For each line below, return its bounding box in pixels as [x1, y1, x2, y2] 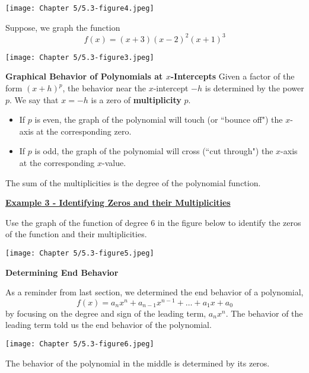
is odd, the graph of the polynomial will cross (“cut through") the [34, 145, 273, 157]
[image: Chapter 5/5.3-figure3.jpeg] [5, 53, 154, 62]
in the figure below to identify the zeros [157, 216, 301, 228]
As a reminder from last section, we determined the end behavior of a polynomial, [5, 286, 304, 298]
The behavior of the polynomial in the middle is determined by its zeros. [5, 356, 270, 369]
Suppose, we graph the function [5, 21, 120, 33]
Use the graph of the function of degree [5, 216, 148, 228]
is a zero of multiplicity [91, 93, 181, 106]
